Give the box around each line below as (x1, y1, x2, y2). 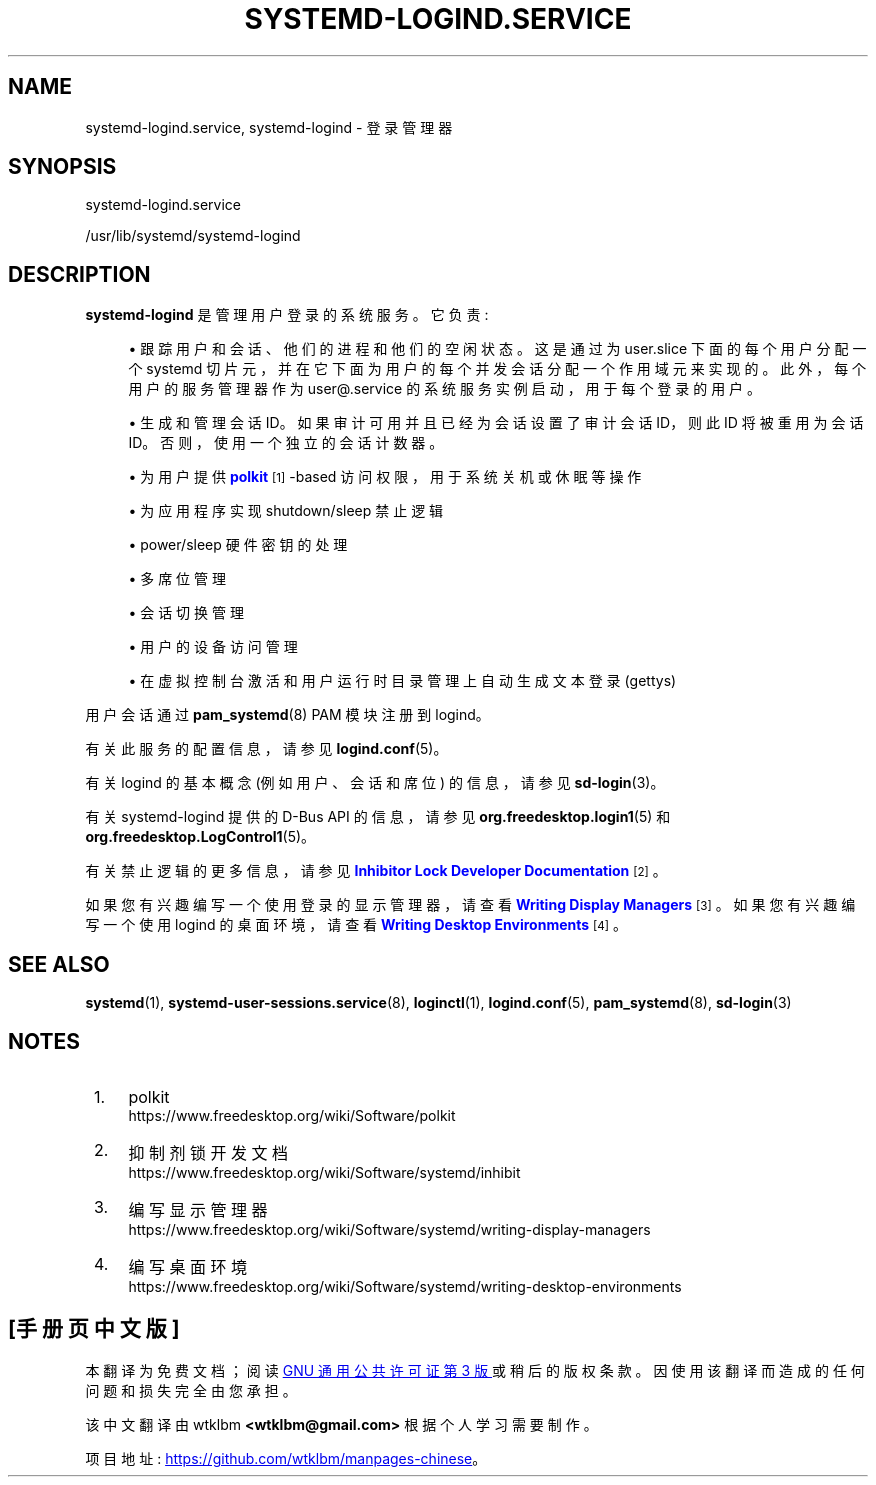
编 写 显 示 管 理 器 (128, 1199, 268, 1220)
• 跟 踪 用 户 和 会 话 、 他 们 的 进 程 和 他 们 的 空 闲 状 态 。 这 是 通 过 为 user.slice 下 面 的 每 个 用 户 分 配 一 (128, 340, 867, 358)
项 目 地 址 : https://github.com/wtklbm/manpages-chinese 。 (85, 1449, 487, 1467)
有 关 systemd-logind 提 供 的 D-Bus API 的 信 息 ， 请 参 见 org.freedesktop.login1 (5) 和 (85, 808, 671, 826)
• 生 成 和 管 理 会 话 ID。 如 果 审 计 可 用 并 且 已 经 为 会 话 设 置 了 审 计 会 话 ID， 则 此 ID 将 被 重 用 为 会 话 (128, 414, 864, 432)
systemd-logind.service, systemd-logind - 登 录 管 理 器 (85, 118, 453, 136)
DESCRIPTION (8, 261, 151, 287)
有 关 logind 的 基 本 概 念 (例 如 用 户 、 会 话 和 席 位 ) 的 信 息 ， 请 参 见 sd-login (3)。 (85, 774, 665, 792)
